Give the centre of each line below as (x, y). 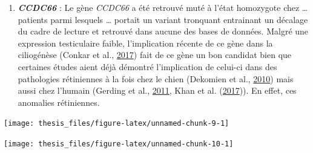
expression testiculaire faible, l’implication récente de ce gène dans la (145, 43)
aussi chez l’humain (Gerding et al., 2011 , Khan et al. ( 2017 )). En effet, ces (157, 90)
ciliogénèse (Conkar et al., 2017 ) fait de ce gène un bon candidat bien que (155, 55)
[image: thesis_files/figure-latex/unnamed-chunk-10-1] (119, 144)
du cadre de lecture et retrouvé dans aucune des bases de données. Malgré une (163, 31)
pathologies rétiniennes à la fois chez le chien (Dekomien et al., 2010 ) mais (156, 78)
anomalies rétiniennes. (59, 102)
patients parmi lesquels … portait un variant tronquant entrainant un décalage (163, 19)
